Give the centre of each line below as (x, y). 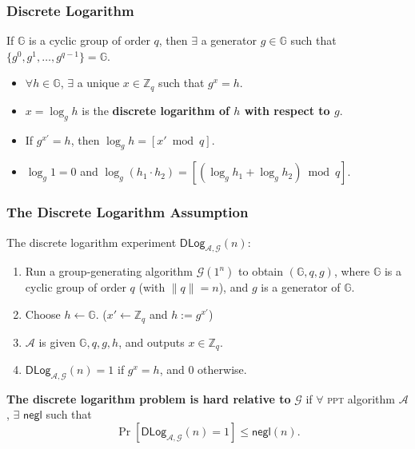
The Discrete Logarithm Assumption (128, 212)
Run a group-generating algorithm (109, 271)
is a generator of (301, 287)
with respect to (287, 110)
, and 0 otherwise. (203, 369)
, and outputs (152, 342)
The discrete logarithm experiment (92, 242)
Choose (43, 314)
